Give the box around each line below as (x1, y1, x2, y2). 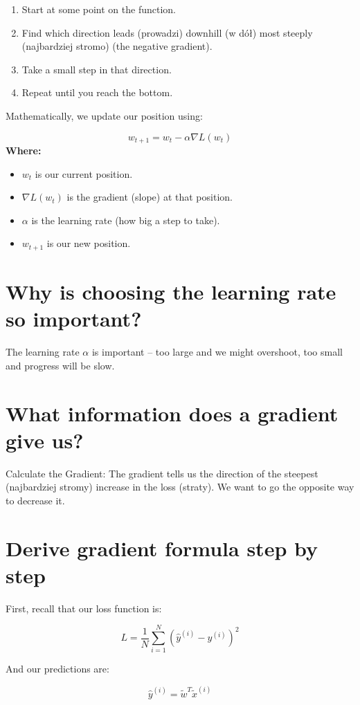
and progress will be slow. (6, 358, 115, 372)
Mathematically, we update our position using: (6, 108, 203, 122)
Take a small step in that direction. (21, 62, 172, 76)
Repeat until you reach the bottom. (21, 85, 173, 100)
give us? (6, 425, 84, 454)
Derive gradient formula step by (6, 533, 318, 562)
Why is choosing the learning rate (6, 277, 336, 306)
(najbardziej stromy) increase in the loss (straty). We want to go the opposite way (6, 479, 354, 494)
